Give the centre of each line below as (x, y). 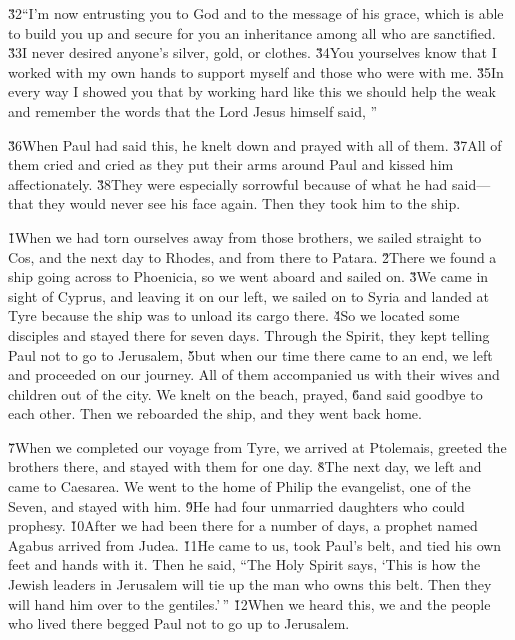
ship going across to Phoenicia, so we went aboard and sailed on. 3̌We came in (248, 276)
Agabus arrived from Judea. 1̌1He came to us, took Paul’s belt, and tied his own (255, 544)
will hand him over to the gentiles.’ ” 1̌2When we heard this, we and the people (249, 603)
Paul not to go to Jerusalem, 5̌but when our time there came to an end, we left (250, 354)
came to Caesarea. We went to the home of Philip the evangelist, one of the (239, 486)
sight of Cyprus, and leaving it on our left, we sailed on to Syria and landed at (249, 295)
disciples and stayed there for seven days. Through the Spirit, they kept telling (249, 334)
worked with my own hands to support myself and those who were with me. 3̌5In (256, 71)
